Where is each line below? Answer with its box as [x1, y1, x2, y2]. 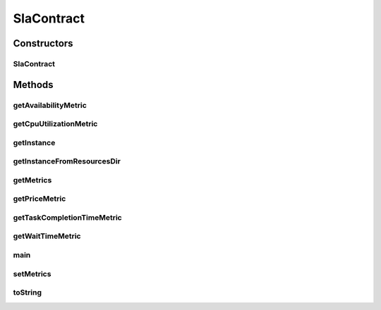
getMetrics [13, 175, 52, 185]
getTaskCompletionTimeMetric [13, 212, 123, 222]
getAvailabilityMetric [13, 100, 87, 110]
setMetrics [13, 268, 52, 278]
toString [13, 287, 42, 297]
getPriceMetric [13, 194, 66, 204]
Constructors [13, 37, 73, 49]
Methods [13, 78, 54, 91]
